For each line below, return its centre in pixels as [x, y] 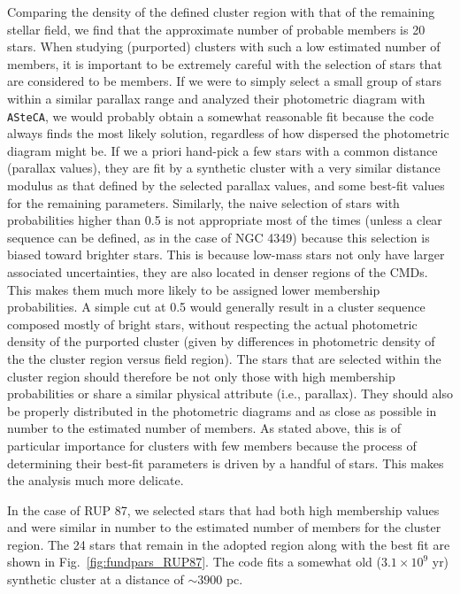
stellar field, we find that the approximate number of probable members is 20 [216, 29]
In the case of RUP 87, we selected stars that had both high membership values [223, 509]
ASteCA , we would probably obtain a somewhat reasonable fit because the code [221, 116]
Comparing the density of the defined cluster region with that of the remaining [221, 12]
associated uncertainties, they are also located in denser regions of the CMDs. [218, 271]
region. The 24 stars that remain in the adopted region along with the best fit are [229, 544]
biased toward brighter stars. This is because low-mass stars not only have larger [226, 255]
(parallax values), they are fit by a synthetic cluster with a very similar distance [224, 168]
